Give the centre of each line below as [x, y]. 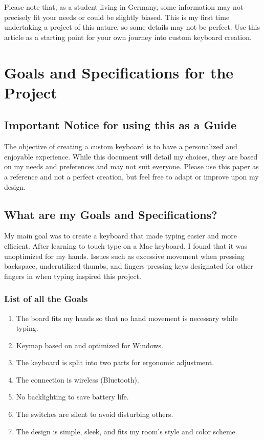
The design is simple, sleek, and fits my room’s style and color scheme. [127, 431]
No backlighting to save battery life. [72, 397]
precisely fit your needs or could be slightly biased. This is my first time [117, 17]
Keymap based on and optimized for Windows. [90, 345]
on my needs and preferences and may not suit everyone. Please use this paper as [131, 166]
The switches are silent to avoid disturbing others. [95, 414]
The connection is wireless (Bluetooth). [78, 379]
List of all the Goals [46, 299]
